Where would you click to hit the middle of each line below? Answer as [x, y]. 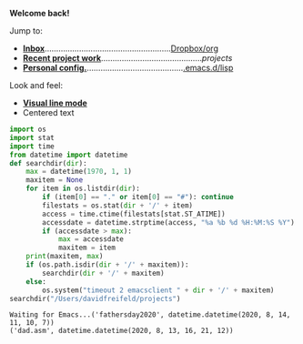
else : [36, 281]
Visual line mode [55, 103]
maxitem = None [55, 180]
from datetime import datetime [69, 155]
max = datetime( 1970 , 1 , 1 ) [79, 172]
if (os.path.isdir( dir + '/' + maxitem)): [107, 265]
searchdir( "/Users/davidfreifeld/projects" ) [95, 298]
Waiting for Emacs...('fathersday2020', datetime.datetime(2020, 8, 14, [150, 315]
